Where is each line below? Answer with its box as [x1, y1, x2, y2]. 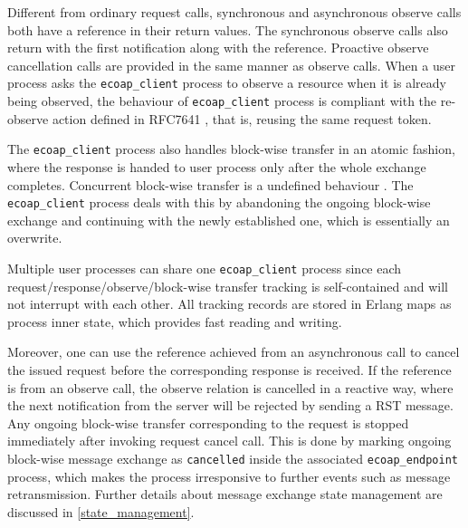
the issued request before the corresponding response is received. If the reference [7, 360, 452, 379]
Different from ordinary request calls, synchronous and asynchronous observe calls [7, 3, 462, 21]
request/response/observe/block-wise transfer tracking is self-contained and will [7, 276, 448, 295]
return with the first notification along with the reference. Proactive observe [7, 38, 429, 57]
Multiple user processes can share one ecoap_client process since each [7, 258, 402, 277]
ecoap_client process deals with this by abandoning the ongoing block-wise [7, 193, 431, 212]
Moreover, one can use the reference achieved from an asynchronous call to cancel [7, 342, 460, 361]
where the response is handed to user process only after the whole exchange [7, 157, 426, 176]
